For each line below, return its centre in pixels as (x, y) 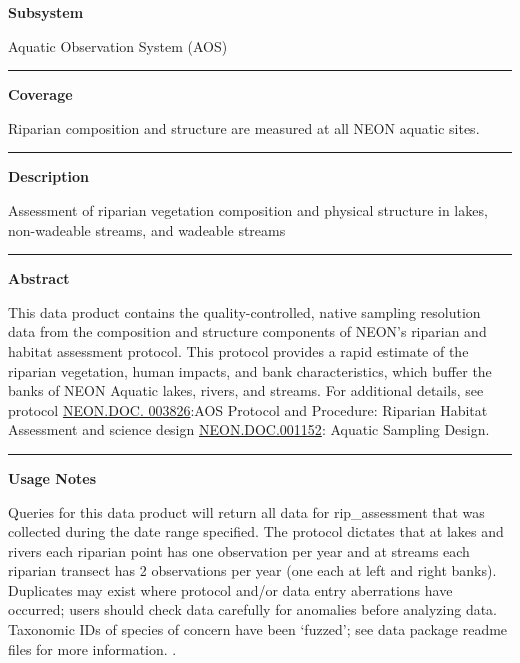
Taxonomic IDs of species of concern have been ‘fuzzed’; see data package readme (258, 629)
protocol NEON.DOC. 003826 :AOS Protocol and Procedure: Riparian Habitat (248, 409)
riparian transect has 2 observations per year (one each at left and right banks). (252, 570)
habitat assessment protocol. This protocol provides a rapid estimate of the (238, 350)
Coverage (40, 94)
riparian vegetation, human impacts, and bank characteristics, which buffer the (250, 370)
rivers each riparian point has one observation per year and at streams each (239, 550)
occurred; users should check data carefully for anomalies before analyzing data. (253, 609)
